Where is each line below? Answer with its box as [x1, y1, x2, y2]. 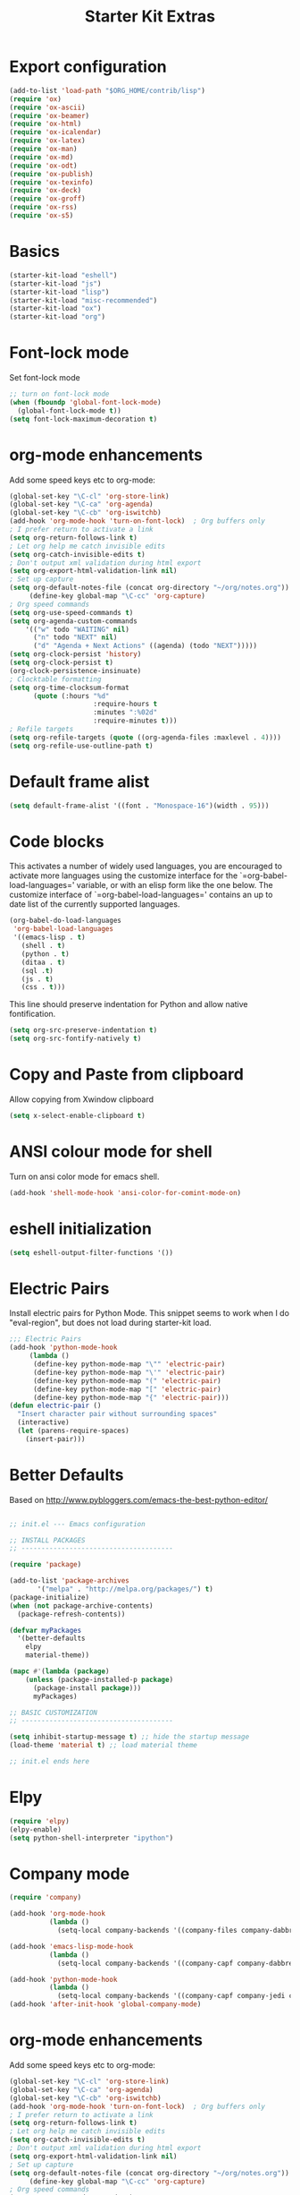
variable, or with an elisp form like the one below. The [76, 880, 274, 891]
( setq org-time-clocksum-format [9, 683, 129, 692]
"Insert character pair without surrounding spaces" [17, 1410, 218, 1419]
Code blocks [9, 831, 104, 851]
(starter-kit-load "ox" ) [9, 304, 102, 313]
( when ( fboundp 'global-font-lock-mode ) [9, 397, 162, 406]
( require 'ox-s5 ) [9, 211, 74, 220]
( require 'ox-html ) [9, 119, 82, 129]
